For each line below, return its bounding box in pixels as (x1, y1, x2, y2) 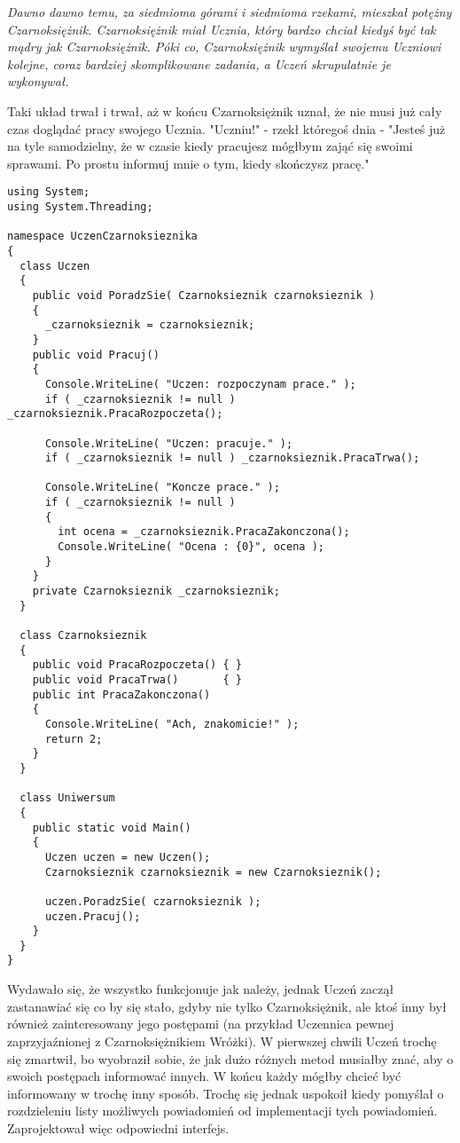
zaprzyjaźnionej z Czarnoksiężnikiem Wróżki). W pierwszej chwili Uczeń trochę (7, 1031, 437, 1050)
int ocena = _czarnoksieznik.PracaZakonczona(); (58, 525, 350, 539)
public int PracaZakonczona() (32, 688, 211, 701)
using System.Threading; (7, 201, 153, 213)
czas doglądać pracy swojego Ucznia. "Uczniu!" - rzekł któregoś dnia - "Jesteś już (7, 119, 446, 138)
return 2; (44, 732, 103, 745)
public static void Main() (32, 821, 191, 834)
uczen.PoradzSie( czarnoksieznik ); (44, 895, 261, 908)
